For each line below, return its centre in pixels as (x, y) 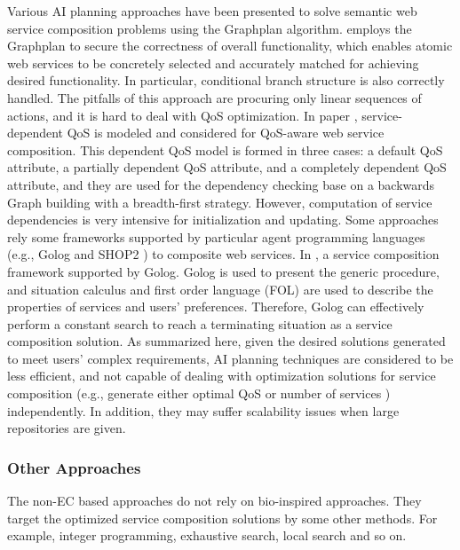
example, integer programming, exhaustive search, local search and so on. (207, 535)
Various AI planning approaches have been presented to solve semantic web (212, 11)
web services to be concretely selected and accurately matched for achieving (213, 63)
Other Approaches (74, 467)
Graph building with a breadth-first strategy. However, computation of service (220, 202)
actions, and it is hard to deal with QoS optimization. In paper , (182, 115)
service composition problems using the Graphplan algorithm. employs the (210, 28)
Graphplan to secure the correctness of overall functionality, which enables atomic (230, 46)
